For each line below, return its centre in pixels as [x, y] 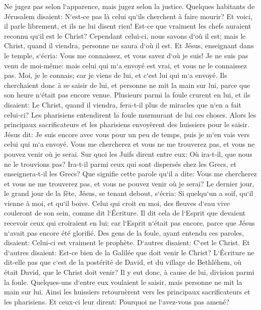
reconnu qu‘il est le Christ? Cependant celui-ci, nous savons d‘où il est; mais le [125, 35]
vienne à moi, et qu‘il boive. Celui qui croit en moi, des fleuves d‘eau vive [117, 203]
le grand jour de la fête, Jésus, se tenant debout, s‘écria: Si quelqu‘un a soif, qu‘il [129, 193]
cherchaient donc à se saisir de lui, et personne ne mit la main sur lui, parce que [127, 85]
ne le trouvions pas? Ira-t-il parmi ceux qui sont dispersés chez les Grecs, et [120, 164]
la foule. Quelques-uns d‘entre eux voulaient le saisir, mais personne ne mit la [123, 282]
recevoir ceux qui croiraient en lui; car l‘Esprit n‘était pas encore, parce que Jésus [129, 223]
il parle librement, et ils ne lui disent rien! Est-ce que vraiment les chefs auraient [128, 26]
